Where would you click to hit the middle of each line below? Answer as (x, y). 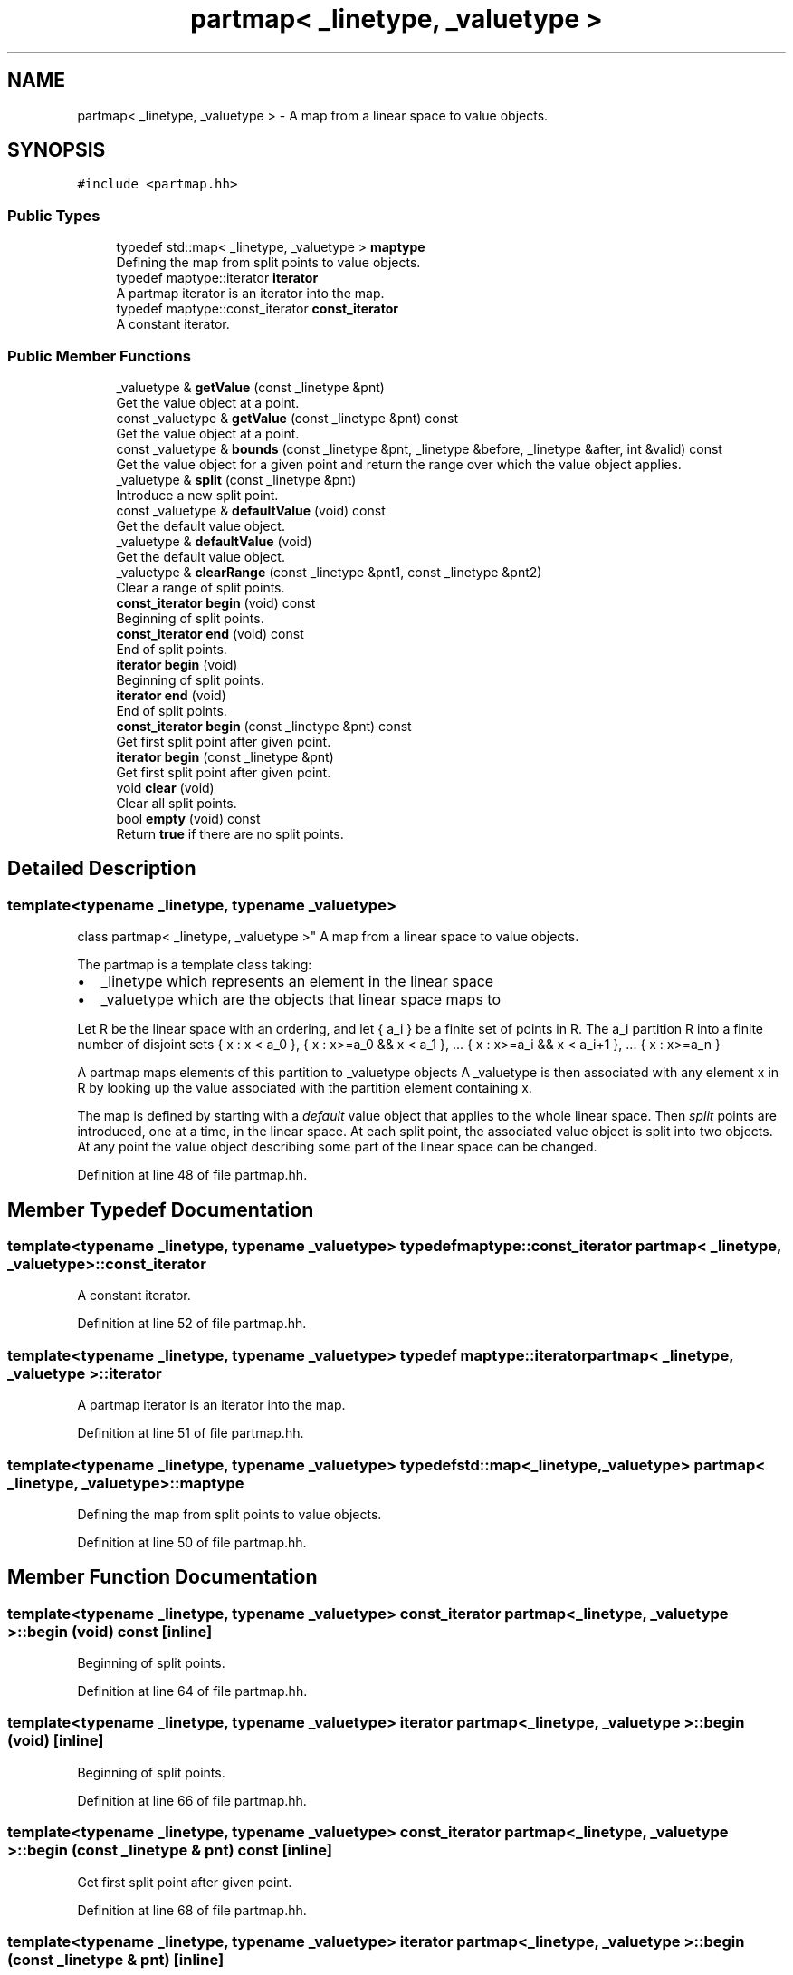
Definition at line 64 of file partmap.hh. (192, 1691)
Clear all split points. (177, 803)
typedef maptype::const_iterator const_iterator (258, 309)
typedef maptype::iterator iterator (217, 278)
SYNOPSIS (57, 150)
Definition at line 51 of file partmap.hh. (191, 1433)
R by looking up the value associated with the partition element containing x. (305, 1088)
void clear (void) (165, 787)
